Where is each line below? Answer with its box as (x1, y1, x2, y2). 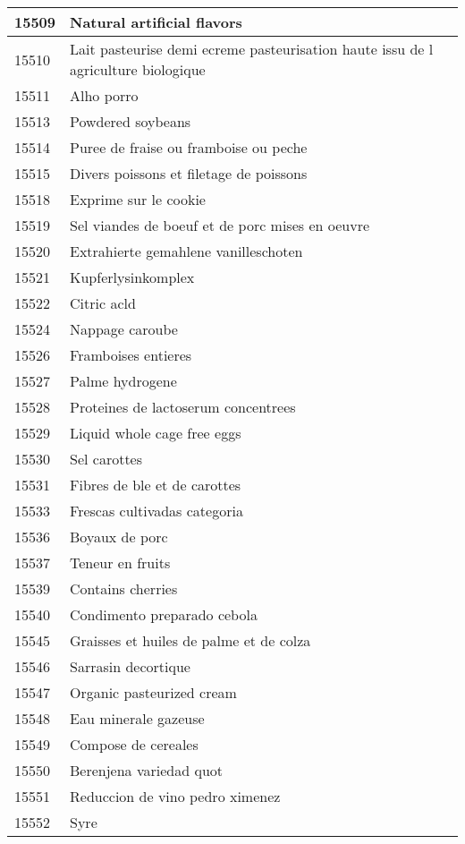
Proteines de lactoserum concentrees (70, 396, 296, 417)
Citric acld (70, 293, 136, 313)
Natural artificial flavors (70, 12, 242, 32)
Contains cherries (70, 578, 178, 599)
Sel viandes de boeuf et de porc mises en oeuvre (70, 215, 370, 235)
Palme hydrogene (70, 371, 177, 391)
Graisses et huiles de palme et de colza (70, 630, 311, 651)
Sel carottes (70, 448, 143, 469)
